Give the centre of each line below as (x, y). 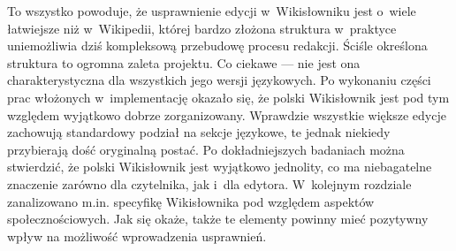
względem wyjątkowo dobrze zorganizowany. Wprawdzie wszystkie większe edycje (227, 114)
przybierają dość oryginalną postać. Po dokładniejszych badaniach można (206, 149)
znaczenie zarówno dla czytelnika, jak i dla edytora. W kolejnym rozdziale (209, 183)
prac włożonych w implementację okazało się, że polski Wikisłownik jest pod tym (228, 97)
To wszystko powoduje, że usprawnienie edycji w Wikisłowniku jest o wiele (212, 11)
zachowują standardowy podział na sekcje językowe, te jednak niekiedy (199, 132)
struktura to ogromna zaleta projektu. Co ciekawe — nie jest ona (184, 62)
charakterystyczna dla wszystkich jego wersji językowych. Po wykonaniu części (219, 80)
